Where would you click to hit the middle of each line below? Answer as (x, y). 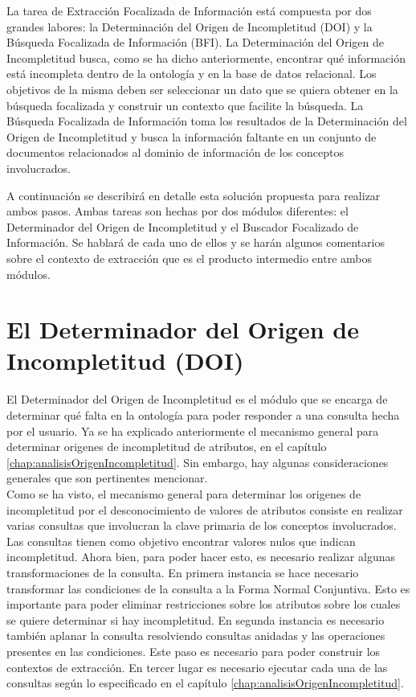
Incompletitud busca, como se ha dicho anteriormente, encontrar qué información (206, 57)
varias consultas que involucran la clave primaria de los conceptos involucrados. (202, 525)
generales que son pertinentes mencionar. (107, 478)
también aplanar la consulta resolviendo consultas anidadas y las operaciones (196, 635)
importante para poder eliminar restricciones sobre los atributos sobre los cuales (204, 604)
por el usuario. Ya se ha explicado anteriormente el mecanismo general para (193, 430)
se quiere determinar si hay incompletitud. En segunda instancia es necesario (196, 619)
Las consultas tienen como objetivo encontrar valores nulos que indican (181, 541)
